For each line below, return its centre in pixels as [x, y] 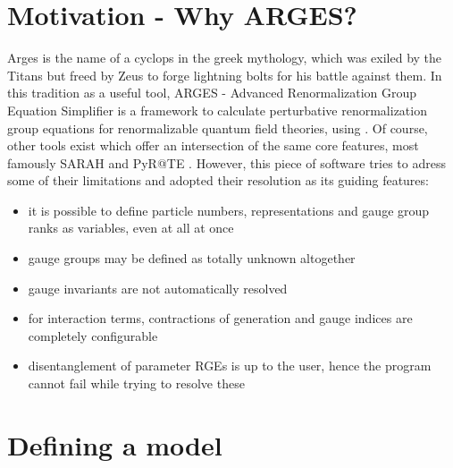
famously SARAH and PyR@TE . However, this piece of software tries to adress [226, 162]
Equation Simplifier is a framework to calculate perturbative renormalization [217, 110]
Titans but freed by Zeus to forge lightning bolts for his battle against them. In [225, 75]
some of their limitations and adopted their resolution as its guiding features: [218, 180]
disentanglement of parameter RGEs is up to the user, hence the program [230, 366]
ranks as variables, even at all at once [131, 228]
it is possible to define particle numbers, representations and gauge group [229, 210]
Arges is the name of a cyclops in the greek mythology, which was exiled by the [225, 58]
